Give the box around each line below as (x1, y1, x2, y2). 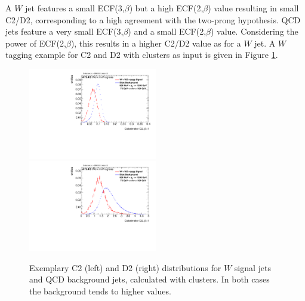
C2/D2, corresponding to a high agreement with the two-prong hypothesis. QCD (5, 13, 301, 26)
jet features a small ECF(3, (25, 2, 125, 14)
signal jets (234, 261, 271, 274)
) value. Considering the (211, 25, 298, 38)
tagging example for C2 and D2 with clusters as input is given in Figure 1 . (5, 48, 278, 61)
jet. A (254, 36, 276, 49)
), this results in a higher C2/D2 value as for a (70, 36, 241, 49)
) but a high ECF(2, (129, 2, 204, 14)
